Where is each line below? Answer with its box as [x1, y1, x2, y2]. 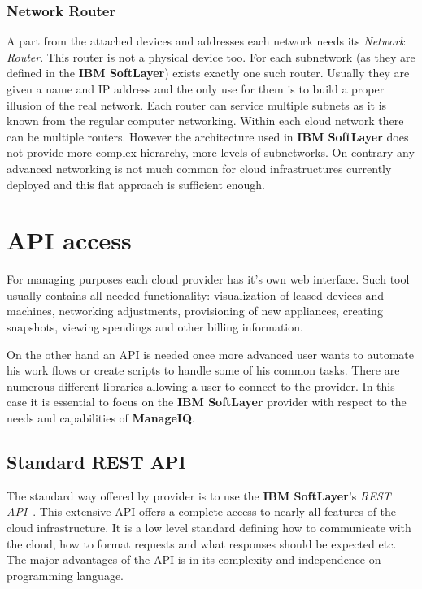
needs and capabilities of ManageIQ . [7, 409, 195, 427]
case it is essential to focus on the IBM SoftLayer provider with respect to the [7, 393, 407, 410]
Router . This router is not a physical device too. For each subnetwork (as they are [7, 48, 415, 65]
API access [7, 223, 132, 257]
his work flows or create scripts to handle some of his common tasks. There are [7, 362, 400, 379]
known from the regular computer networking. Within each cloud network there [7, 112, 404, 129]
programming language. [7, 566, 124, 583]
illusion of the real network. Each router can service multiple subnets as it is [7, 96, 387, 113]
